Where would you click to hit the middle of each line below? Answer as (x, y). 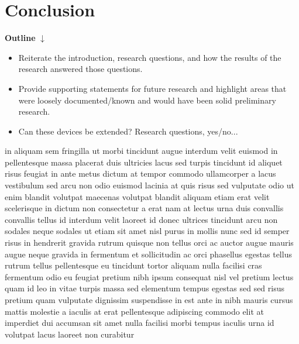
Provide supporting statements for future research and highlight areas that (152, 88)
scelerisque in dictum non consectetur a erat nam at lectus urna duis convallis (144, 208)
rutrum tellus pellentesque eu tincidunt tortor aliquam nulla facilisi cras (133, 265)
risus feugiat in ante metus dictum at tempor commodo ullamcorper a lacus (140, 173)
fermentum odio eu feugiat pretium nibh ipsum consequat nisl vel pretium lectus (149, 276)
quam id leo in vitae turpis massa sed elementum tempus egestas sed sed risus (145, 288)
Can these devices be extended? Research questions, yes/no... (128, 131)
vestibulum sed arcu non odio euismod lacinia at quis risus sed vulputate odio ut (149, 185)
